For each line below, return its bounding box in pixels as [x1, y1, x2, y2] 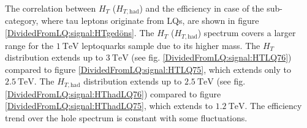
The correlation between [5, 2, 96, 14]
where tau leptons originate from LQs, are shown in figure [41, 14, 259, 27]
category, [5, 14, 39, 27]
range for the [5, 39, 54, 51]
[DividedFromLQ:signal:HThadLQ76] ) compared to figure [5, 87, 221, 100]
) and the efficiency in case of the [139, 2, 264, 14]
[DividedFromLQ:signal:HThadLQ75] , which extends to [5, 99, 213, 112]
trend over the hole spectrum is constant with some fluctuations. [5, 111, 248, 124]
